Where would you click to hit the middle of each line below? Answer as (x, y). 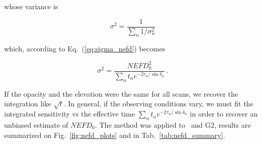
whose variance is (31, 6)
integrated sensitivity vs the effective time (70, 114)
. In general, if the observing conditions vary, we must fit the (159, 104)
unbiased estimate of (36, 124)
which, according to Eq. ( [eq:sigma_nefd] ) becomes (85, 49)
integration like (28, 104)
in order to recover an (224, 114)
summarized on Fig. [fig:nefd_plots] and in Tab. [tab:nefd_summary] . (115, 135)
